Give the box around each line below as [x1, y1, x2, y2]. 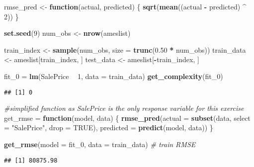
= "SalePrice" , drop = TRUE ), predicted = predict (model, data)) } [4, 122, 213, 133]
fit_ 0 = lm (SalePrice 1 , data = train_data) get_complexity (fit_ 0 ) [4, 71, 223, 81]
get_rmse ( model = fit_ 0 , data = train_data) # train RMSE [4, 139, 196, 149]
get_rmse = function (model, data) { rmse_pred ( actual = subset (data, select [4, 112, 251, 123]
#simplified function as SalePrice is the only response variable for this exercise [4, 103, 244, 113]
